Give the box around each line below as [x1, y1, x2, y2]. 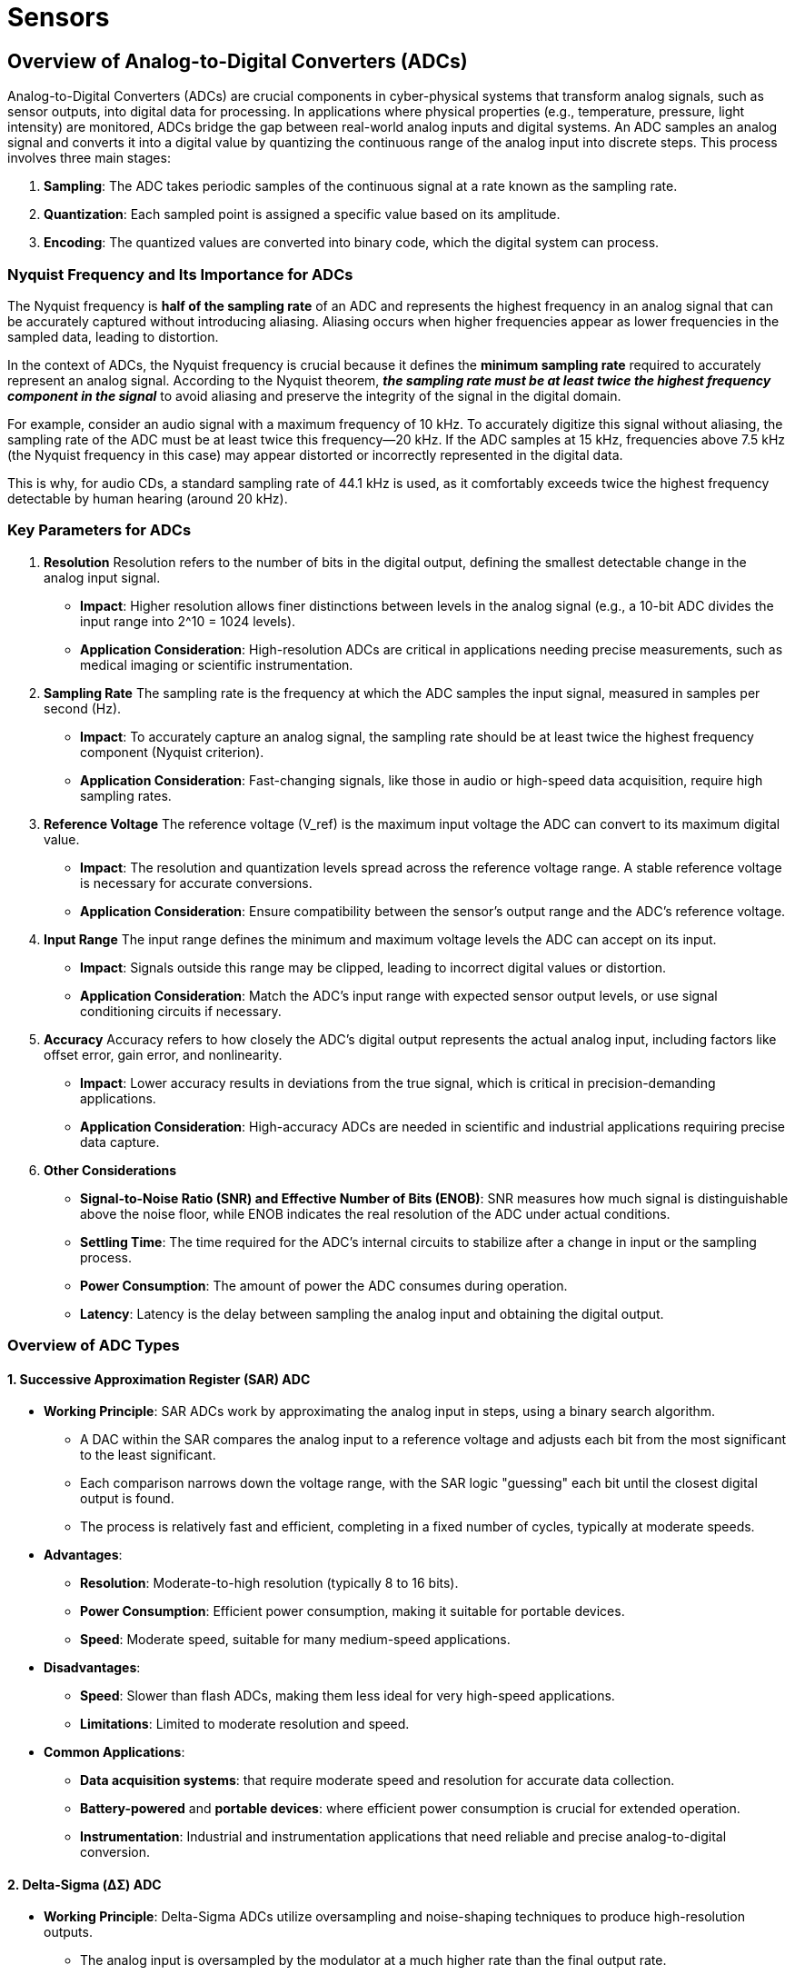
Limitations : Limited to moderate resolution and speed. [80, 1716, 410, 1732]
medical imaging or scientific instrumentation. [80, 656, 353, 673]
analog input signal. [44, 569, 161, 585]
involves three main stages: [7, 150, 171, 166]
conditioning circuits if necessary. [80, 1002, 282, 1019]
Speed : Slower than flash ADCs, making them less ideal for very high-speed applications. [80, 1688, 615, 1704]
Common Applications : [44, 1744, 185, 1761]
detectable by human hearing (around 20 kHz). [7, 490, 288, 506]
